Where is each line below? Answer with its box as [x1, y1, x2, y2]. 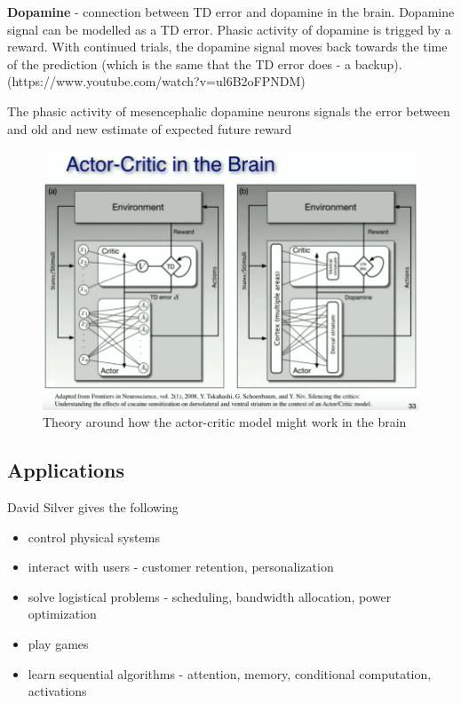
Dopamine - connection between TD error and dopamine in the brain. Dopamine [7, 3, 455, 20]
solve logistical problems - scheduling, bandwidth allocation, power [28, 587, 392, 605]
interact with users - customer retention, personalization [28, 557, 334, 576]
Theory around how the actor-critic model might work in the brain [43, 413, 407, 431]
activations [28, 682, 87, 700]
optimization [28, 604, 97, 623]
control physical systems [28, 527, 160, 546]
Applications [7, 456, 125, 484]
